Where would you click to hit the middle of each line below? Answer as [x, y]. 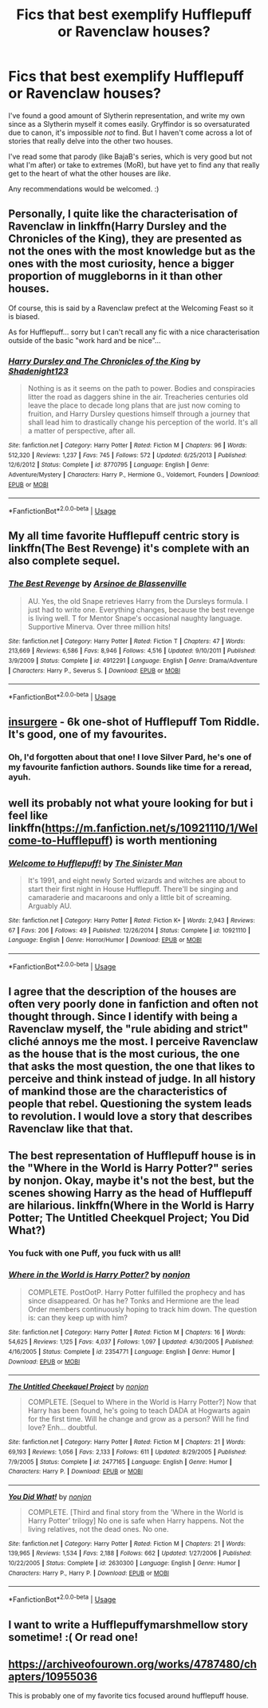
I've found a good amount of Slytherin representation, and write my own [127, 115]
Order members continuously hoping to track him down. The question [142, 1309]
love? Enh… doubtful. [63, 1428]
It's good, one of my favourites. [88, 734]
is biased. [24, 316]
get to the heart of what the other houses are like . [90, 173]
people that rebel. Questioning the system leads [130, 1104]
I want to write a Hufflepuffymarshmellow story [128, 1625]
